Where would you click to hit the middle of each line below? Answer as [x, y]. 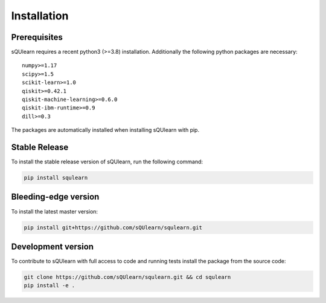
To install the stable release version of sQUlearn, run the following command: [107, 162]
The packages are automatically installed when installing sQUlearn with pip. [105, 130]
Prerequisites [37, 37]
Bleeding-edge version [55, 197]
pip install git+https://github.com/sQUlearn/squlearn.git [113, 227]
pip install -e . [50, 285]
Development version [52, 246]
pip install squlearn [56, 178]
